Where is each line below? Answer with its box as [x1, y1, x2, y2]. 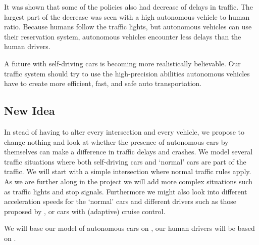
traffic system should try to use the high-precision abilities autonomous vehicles [4, 68, 250, 78]
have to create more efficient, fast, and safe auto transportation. [4, 78, 202, 89]
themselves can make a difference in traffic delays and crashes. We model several [4, 146, 253, 157]
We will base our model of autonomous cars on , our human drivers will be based [4, 223, 255, 233]
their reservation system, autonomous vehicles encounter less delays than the [4, 31, 241, 42]
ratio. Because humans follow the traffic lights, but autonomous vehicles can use [4, 21, 252, 32]
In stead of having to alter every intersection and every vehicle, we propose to [4, 126, 244, 137]
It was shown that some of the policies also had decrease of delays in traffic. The [4, 2, 253, 12]
